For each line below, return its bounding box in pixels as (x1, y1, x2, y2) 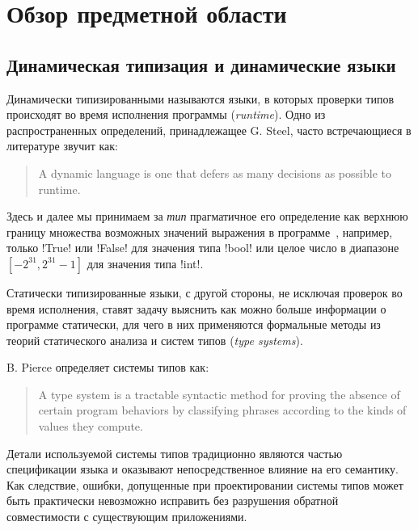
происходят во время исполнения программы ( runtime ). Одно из (6, 106, 326, 123)
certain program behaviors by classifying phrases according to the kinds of (38, 402, 407, 419)
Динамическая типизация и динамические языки (6, 52, 396, 77)
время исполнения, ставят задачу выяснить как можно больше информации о (6, 300, 386, 317)
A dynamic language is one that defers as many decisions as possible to (38, 164, 391, 181)
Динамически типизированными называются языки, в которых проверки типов (6, 90, 395, 107)
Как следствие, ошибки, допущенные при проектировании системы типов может (6, 476, 403, 493)
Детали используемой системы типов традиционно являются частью (6, 444, 343, 461)
